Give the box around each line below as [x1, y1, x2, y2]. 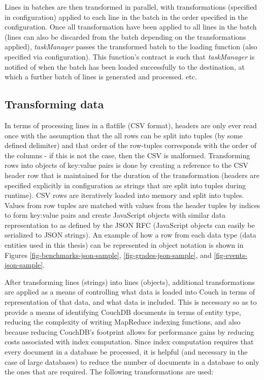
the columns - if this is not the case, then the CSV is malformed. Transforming [5, 150, 250, 160]
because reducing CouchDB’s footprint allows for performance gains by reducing [5, 326, 254, 337]
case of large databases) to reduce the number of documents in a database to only [5, 356, 259, 367]
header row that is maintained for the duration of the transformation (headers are [5, 169, 259, 180]
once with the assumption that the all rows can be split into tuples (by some [5, 130, 243, 140]
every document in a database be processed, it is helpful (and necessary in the [5, 346, 248, 357]
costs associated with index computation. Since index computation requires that [5, 336, 254, 347]
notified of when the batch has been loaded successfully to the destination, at [5, 61, 245, 72]
